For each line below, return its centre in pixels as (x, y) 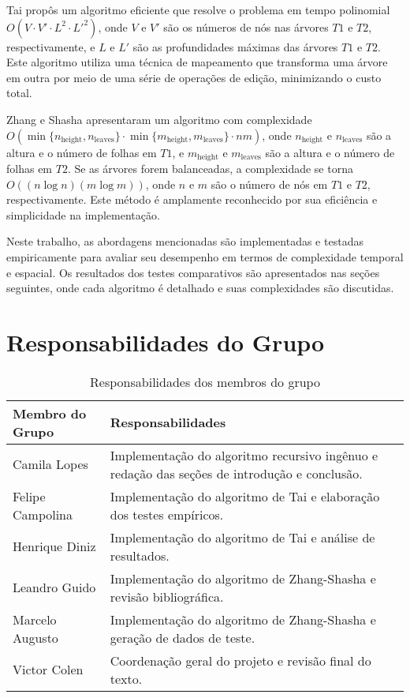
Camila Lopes (50, 464)
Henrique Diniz (54, 546)
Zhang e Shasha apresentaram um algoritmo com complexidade (159, 119)
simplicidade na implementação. (83, 214)
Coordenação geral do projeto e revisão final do (240, 660)
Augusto (35, 637)
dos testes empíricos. (167, 514)
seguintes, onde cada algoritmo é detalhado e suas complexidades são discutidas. (200, 288)
